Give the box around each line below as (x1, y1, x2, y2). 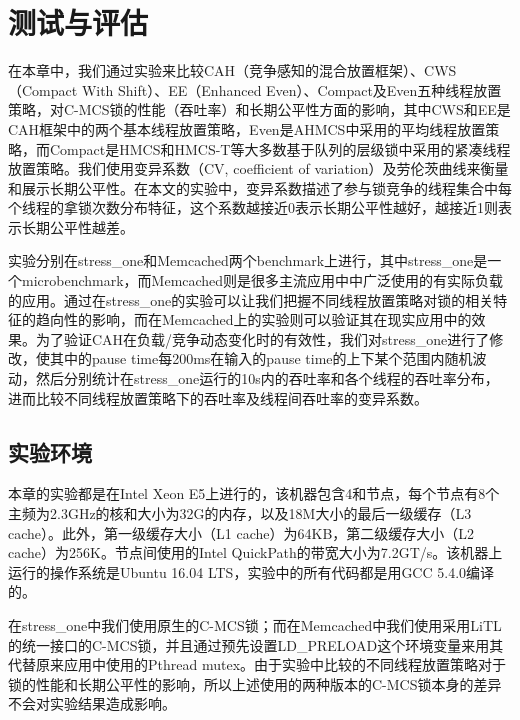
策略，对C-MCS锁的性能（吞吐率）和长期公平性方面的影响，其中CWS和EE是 (8, 99, 511, 120)
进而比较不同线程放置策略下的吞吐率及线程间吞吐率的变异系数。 (8, 387, 428, 408)
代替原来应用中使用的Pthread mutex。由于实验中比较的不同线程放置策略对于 (8, 654, 507, 675)
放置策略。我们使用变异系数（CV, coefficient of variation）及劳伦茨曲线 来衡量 (8, 158, 509, 179)
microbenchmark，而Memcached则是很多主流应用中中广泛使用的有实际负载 (21, 270, 504, 291)
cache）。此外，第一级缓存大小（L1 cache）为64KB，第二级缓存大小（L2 (8, 522, 475, 543)
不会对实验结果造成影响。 (8, 693, 176, 714)
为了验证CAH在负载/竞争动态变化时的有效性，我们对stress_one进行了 (35, 328, 490, 349)
